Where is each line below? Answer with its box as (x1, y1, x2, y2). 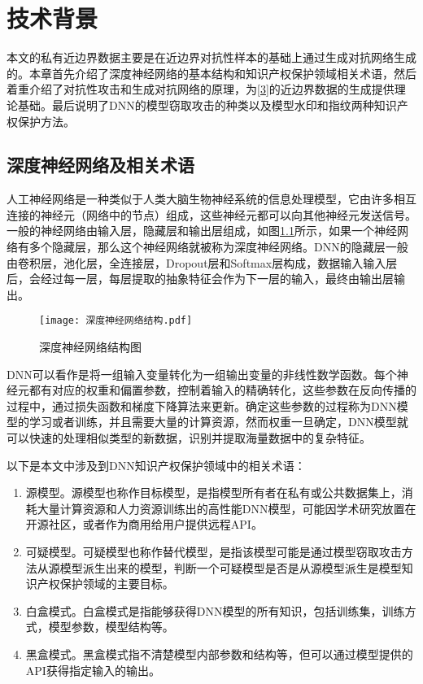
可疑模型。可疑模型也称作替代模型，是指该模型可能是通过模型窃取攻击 (25, 543, 402, 560)
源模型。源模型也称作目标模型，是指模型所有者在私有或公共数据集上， (25, 484, 402, 501)
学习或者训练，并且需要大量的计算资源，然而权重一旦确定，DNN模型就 (28, 413, 408, 430)
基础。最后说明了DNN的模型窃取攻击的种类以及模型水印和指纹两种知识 (17, 96, 397, 113)
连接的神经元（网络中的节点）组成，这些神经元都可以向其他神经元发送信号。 (7, 206, 416, 223)
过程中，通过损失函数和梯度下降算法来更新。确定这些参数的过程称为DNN (7, 397, 397, 414)
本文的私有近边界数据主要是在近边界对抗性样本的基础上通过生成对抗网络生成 (7, 49, 416, 66)
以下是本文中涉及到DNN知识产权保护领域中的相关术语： (7, 456, 306, 473)
